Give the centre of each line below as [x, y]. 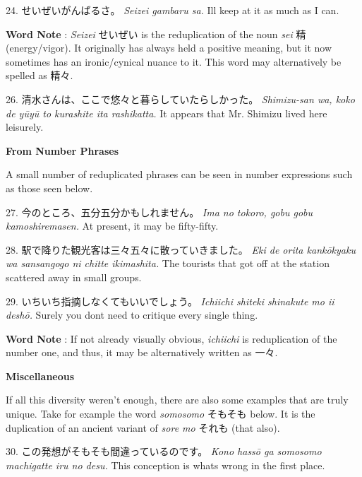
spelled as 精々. [40, 75]
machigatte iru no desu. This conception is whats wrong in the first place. [165, 465]
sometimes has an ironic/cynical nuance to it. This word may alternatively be [174, 61]
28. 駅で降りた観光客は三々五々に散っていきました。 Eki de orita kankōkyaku [181, 249]
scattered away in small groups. [74, 277]
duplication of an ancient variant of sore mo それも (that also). [143, 427]
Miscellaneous [40, 376]
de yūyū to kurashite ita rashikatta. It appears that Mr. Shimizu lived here [167, 113]
